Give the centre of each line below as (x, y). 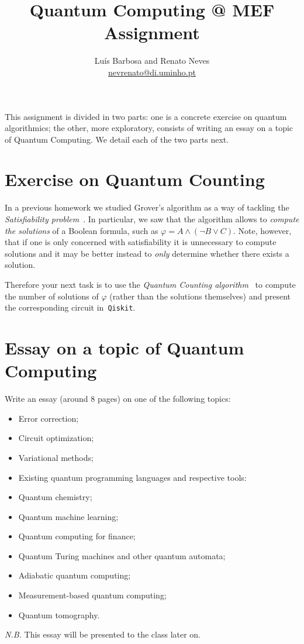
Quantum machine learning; (68, 516)
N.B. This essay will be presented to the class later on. (103, 634)
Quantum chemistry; (55, 497)
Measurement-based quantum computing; (92, 595)
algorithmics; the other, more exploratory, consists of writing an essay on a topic (149, 128)
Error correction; (49, 418)
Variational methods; (56, 457)
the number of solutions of (52, 296)
